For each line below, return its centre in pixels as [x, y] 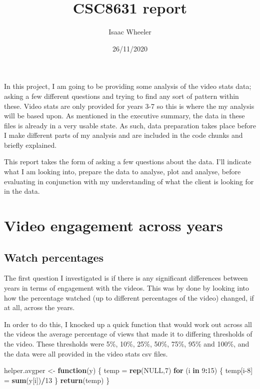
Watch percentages [54, 257]
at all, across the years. [39, 307]
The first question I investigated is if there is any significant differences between [126, 278]
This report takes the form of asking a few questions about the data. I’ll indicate [128, 162]
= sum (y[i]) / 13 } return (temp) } [57, 380]
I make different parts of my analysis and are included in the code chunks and [123, 135]
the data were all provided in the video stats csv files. [86, 353]
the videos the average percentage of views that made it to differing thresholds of [128, 334]
